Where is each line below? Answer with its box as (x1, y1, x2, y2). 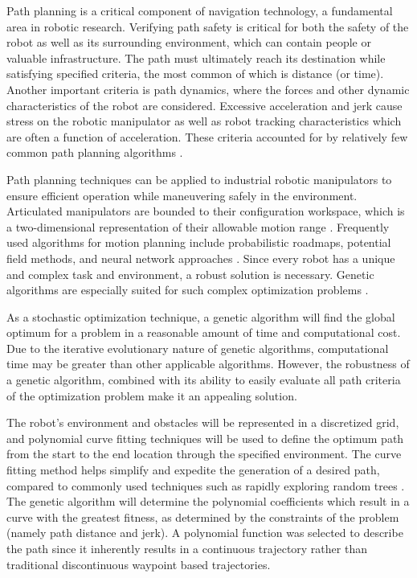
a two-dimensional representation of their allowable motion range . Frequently (6, 218, 390, 235)
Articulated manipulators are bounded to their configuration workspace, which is (6, 203, 405, 219)
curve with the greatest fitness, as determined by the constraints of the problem (6, 508, 399, 525)
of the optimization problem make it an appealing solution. (6, 387, 297, 404)
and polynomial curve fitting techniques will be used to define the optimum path (6, 429, 404, 446)
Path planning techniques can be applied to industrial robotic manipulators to (6, 170, 392, 187)
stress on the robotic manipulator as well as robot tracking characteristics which (6, 113, 402, 129)
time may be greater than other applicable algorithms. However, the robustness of (6, 355, 410, 372)
